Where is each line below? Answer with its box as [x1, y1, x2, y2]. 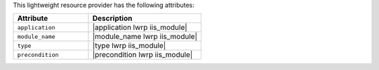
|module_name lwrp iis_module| [92, 32, 198, 42]
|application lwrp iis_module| [92, 23, 187, 33]
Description [92, 14, 133, 24]
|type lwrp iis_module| [92, 41, 166, 51]
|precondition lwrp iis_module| [92, 50, 193, 60]
